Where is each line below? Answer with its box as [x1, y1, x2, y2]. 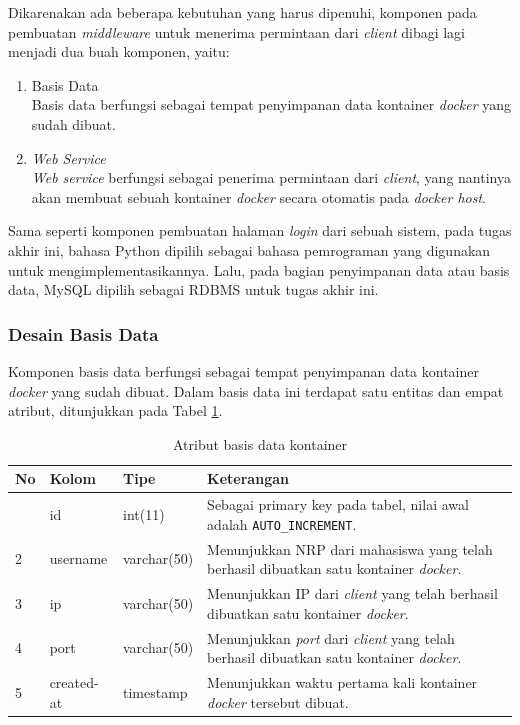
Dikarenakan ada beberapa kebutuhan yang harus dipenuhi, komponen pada [8, 2, 477, 22]
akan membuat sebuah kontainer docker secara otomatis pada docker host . [31, 186, 486, 207]
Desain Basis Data [8, 321, 159, 346]
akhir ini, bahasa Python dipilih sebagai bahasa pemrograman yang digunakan [8, 239, 491, 260]
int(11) [123, 503, 165, 524]
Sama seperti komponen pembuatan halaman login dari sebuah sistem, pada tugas [8, 220, 512, 241]
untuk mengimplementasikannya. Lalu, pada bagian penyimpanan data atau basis [8, 259, 510, 280]
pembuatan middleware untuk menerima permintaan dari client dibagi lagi [8, 21, 466, 42]
